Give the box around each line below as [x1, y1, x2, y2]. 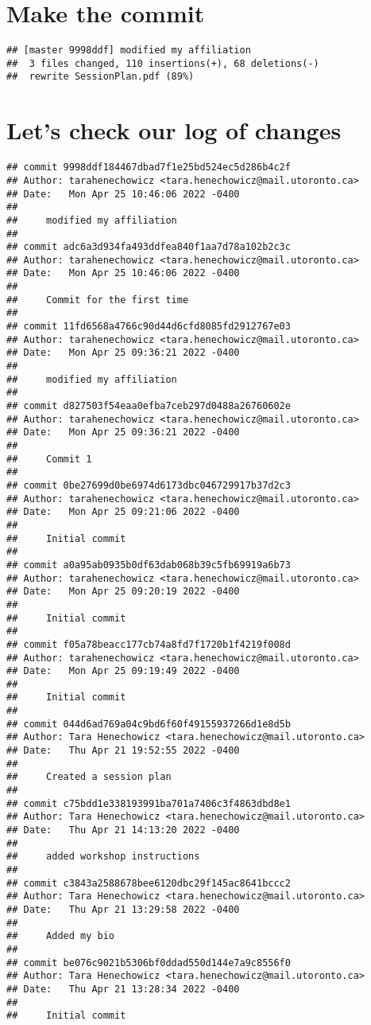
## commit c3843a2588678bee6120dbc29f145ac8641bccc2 [6, 877, 291, 889]
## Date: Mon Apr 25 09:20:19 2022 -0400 [6, 586, 240, 598]
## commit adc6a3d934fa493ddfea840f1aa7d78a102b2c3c [6, 241, 291, 253]
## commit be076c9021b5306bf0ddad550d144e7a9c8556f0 [6, 957, 291, 968]
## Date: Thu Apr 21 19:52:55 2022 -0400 [6, 745, 240, 757]
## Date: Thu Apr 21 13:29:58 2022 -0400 [6, 903, 240, 915]
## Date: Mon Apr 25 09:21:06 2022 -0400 [6, 506, 240, 518]
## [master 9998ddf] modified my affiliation [6, 45, 251, 57]
